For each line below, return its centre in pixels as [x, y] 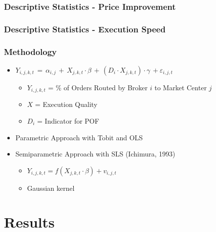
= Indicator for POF [68, 120]
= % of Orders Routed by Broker [98, 87]
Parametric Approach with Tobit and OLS [79, 137]
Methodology [31, 51]
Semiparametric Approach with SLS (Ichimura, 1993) [95, 154]
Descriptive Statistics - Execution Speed [85, 29]
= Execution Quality [66, 104]
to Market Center [181, 87]
